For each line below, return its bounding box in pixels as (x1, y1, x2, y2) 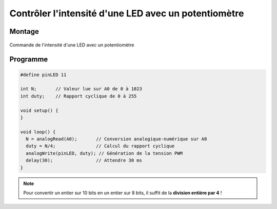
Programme (9, 55, 48, 64)
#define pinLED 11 (20, 72, 67, 78)
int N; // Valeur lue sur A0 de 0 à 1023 (20, 86, 142, 92)
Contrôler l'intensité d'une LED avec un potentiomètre (9, 8, 244, 19)
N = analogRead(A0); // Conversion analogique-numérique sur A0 (26, 136, 207, 142)
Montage (9, 27, 39, 36)
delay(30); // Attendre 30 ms (26, 157, 142, 164)
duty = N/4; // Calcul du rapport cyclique (26, 143, 175, 149)
